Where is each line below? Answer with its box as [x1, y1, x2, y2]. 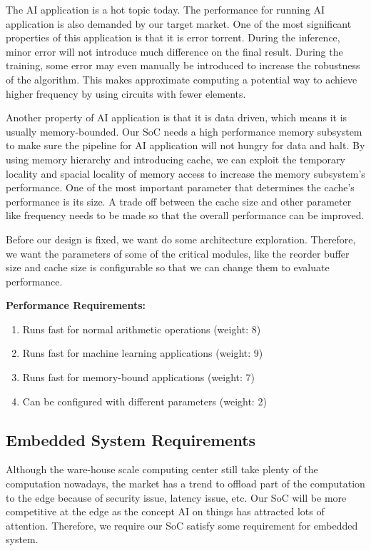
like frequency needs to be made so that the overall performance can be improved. [6, 208, 365, 223]
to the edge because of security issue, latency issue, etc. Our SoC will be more [6, 490, 347, 505]
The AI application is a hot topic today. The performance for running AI [6, 2, 325, 16]
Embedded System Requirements [6, 428, 256, 450]
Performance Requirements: [6, 298, 146, 313]
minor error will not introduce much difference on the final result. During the [6, 44, 343, 59]
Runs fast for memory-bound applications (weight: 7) [22, 370, 255, 385]
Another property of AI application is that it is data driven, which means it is [6, 110, 347, 125]
